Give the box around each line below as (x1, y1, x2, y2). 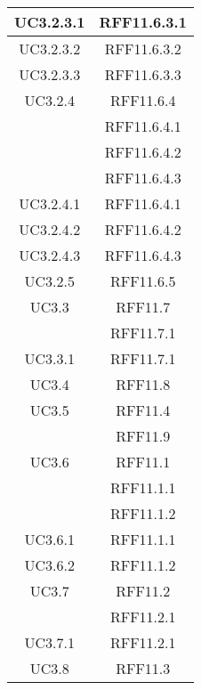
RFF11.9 (116, 426, 171, 446)
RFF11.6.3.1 (99, 12, 187, 32)
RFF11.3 (116, 658, 171, 678)
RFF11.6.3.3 (104, 64, 181, 85)
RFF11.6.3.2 (104, 38, 181, 59)
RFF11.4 (116, 400, 171, 420)
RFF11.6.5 (109, 271, 176, 291)
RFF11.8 (116, 374, 171, 394)
